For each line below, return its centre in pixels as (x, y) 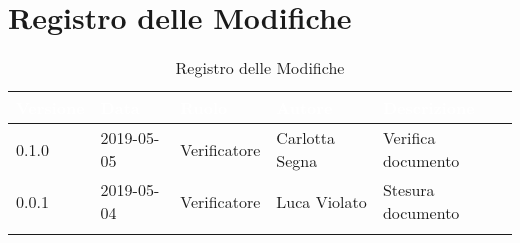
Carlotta (306, 138)
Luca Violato (321, 201)
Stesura (408, 190)
